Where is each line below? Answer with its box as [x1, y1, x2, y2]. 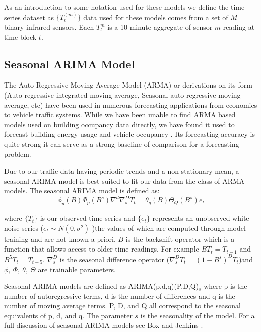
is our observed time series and [40, 213, 136, 223]
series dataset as [4, 12, 54, 22]
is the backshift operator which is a [125, 233, 235, 244]
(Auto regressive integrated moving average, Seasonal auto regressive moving [4, 89, 241, 100]
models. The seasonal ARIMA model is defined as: [4, 185, 160, 196]
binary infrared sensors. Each [4, 22, 94, 32]
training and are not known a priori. [4, 233, 116, 244]
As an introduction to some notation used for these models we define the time [4, 2, 245, 12]
